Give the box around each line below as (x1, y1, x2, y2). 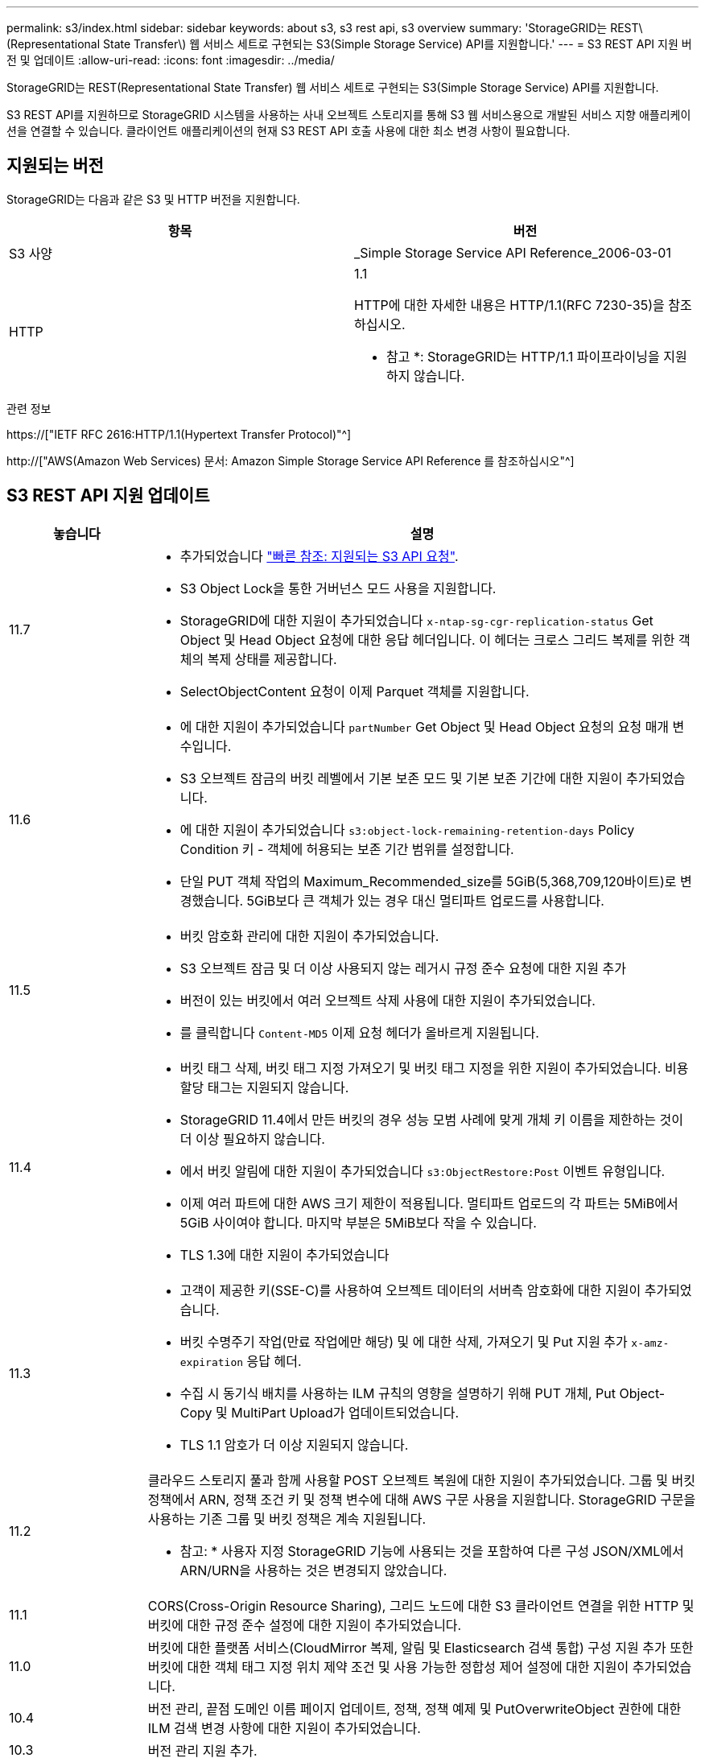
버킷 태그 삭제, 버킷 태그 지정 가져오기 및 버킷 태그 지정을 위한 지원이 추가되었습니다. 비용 (179, 1059, 689, 1076)
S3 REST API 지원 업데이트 (6, 485, 210, 506)
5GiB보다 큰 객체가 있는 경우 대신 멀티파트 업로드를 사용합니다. (246, 892, 604, 909)
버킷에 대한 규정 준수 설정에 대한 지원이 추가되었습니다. (147, 1616, 462, 1633)
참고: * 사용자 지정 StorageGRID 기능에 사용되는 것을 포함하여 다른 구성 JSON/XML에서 (179, 1542, 684, 1559)
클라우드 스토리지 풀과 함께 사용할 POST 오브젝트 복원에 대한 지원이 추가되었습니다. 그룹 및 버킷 (147, 1471, 695, 1488)
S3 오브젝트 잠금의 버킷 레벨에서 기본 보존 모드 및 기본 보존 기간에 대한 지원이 (179, 770, 623, 786)
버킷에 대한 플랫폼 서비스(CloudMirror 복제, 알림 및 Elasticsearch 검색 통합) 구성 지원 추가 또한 (147, 1639, 694, 1656)
